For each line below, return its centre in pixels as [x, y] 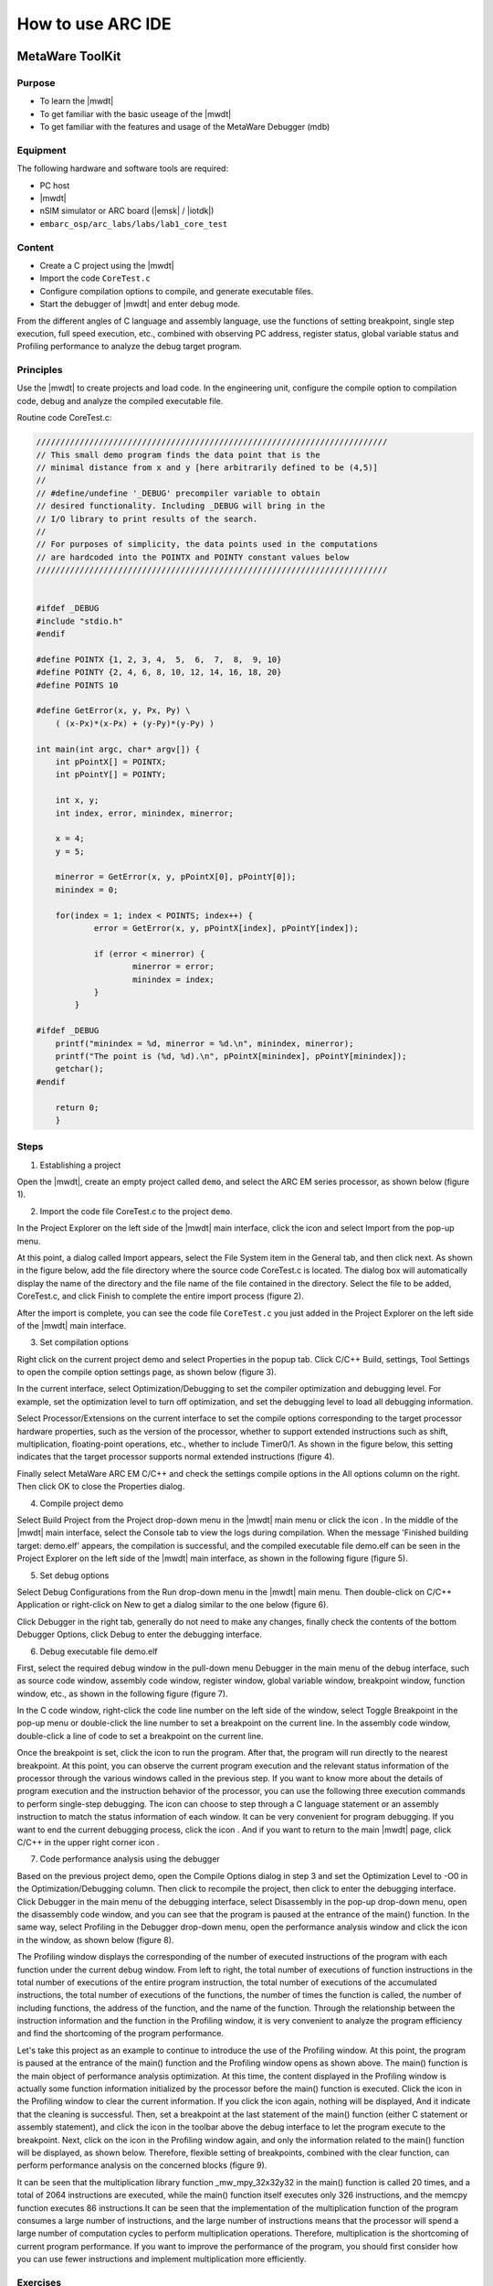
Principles [40, 370]
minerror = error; [173, 967]
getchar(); [79, 1069]
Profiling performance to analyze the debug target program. [129, 347]
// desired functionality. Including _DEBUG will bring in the [181, 506]
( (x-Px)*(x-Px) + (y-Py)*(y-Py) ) [135, 723]
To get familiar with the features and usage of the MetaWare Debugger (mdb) [185, 127]
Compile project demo [81, 1503]
